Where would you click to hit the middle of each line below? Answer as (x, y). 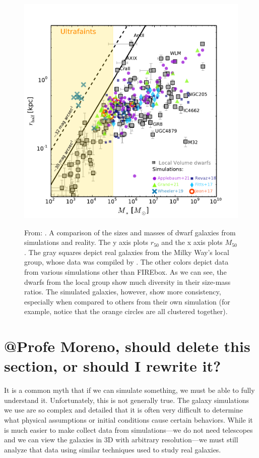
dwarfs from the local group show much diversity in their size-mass (127, 282)
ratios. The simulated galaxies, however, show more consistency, (123, 292)
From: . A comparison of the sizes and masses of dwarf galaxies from (130, 232)
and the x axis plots (192, 242)
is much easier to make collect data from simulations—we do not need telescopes (128, 429)
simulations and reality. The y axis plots (86, 242)
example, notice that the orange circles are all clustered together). (126, 311)
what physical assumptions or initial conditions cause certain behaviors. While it (128, 420)
